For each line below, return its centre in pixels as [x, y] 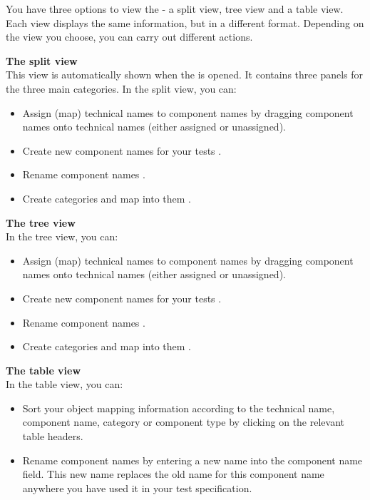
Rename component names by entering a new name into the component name [192, 460]
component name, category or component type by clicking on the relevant [184, 422]
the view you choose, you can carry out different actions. [129, 37]
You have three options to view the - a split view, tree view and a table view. [175, 9]
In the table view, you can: [65, 384]
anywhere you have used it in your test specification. [137, 488]
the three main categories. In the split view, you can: [121, 88]
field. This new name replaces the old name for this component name [173, 474]
